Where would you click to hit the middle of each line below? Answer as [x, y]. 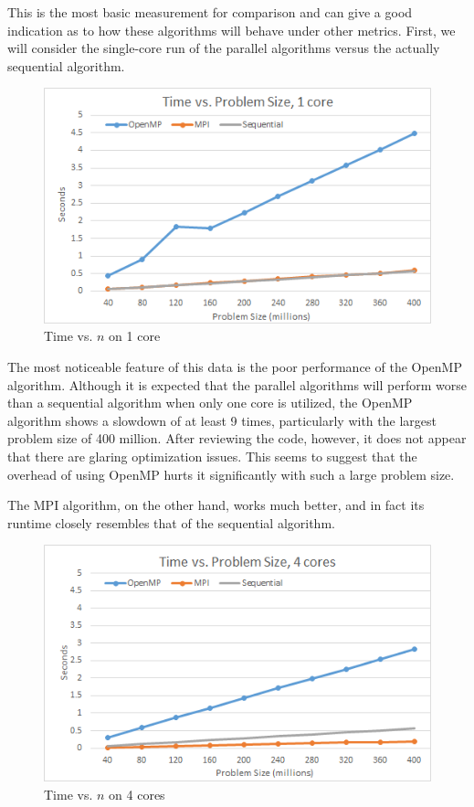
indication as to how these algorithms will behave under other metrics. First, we [232, 30]
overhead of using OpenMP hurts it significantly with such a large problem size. [231, 474]
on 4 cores [137, 794]
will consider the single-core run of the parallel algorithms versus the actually [224, 48]
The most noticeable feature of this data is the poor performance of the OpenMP [235, 367]
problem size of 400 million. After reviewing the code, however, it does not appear [237, 438]
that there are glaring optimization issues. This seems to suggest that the [212, 456]
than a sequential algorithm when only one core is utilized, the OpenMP [210, 403]
